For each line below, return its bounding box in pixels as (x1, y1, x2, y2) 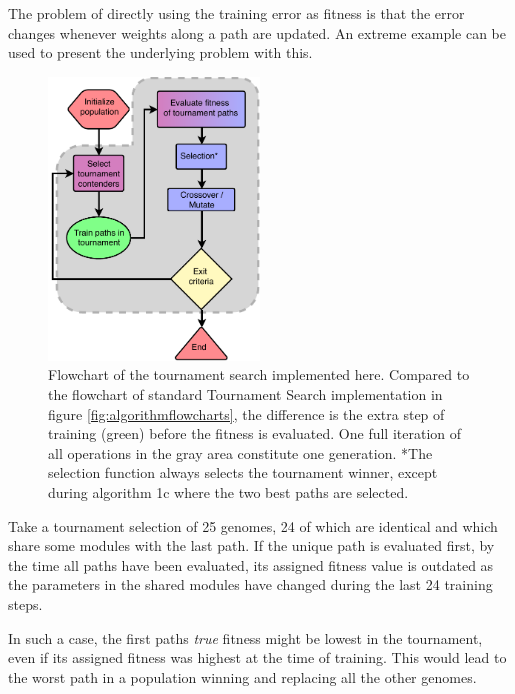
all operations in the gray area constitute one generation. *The (48, 442, 433, 463)
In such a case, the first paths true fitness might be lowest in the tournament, (8, 627, 483, 648)
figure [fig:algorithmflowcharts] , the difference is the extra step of (48, 403, 445, 424)
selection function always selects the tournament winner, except (48, 462, 438, 483)
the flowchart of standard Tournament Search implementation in (48, 383, 443, 404)
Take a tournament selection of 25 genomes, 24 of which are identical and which (8, 515, 498, 536)
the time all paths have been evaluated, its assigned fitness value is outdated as (8, 554, 494, 575)
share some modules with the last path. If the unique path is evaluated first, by (8, 535, 495, 556)
